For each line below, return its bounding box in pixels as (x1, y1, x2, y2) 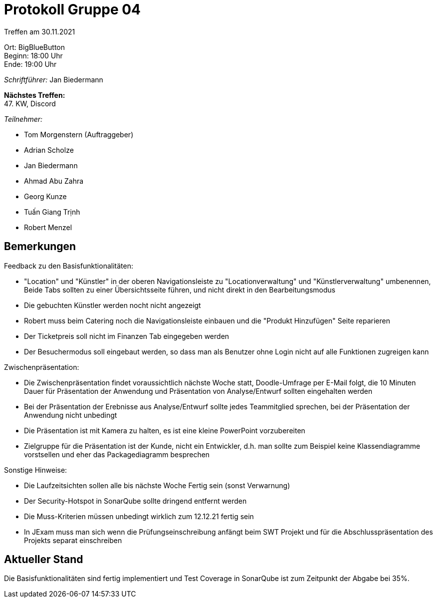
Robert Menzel (24, 223, 72, 232)
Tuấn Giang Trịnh (24, 207, 80, 216)
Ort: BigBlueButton (4, 42, 65, 51)
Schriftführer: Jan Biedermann (4, 75, 103, 84)
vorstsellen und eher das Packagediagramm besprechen (24, 450, 210, 459)
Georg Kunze (24, 192, 67, 201)
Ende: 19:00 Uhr (4, 59, 57, 68)
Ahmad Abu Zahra (24, 176, 84, 185)
